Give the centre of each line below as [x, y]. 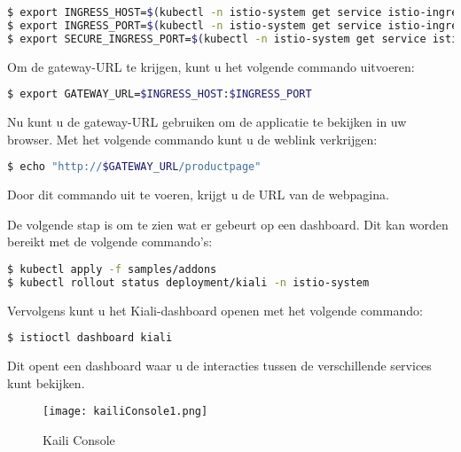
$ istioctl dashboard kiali [90, 338]
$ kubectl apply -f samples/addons [112, 269]
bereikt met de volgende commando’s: [110, 242]
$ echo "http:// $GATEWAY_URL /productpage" [134, 167]
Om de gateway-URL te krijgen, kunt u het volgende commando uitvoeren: [211, 66]
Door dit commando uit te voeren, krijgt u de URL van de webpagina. [198, 195]
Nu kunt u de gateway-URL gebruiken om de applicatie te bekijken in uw [207, 122]
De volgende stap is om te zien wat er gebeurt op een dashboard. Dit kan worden [228, 224]
